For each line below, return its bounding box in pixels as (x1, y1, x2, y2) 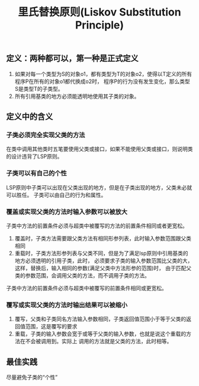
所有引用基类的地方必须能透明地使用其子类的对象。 (14, 93, 140, 100)
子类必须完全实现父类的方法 (6, 131, 85, 139)
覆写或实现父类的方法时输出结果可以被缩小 (6, 300, 128, 309)
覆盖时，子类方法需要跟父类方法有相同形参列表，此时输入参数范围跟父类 (14, 235, 191, 242)
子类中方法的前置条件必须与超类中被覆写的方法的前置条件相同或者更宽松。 (6, 222, 188, 229)
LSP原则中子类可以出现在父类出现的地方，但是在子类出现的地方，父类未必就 (6, 183, 192, 191)
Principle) (75, 18, 124, 32)
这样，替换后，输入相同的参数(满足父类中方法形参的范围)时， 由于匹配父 (14, 264, 191, 271)
